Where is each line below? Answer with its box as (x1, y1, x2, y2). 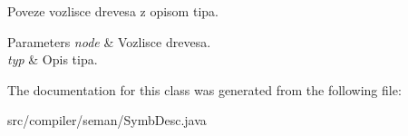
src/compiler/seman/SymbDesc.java (7, 111, 207, 130)
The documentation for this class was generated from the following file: (7, 80, 402, 99)
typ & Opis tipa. (7, 50, 98, 69)
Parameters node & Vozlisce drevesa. (7, 32, 211, 51)
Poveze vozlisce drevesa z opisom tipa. (7, 2, 219, 20)
